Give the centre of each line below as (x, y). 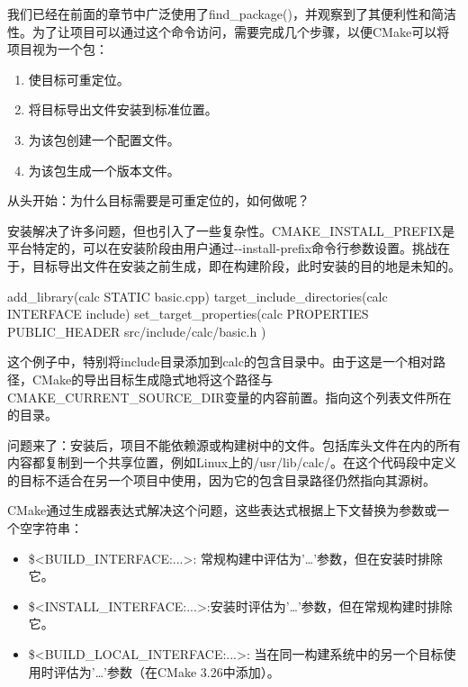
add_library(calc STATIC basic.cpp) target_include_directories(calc (198, 296)
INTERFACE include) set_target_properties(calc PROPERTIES (188, 314)
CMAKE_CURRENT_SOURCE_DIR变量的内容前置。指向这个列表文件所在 (229, 397)
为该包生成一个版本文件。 (104, 170)
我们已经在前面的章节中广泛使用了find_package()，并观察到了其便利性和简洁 (232, 14)
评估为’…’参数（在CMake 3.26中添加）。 (166, 671)
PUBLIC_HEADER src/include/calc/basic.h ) (137, 331)
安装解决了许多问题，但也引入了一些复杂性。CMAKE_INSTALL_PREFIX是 (231, 230)
